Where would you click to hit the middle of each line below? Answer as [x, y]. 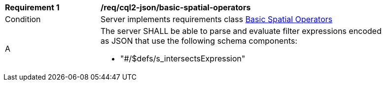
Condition [23, 19]
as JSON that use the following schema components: [199, 41]
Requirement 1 [32, 7]
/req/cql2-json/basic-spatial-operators [176, 7]
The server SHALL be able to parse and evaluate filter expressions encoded [241, 31]
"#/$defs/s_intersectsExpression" [183, 58]
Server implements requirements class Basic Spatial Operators [217, 19]
